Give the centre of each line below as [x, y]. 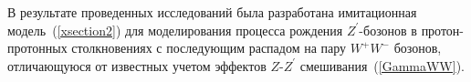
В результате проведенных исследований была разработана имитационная [212, 12]
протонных [37, 48]
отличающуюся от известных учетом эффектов [137, 65]
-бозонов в [388, 30]
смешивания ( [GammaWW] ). [382, 65]
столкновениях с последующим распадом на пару [209, 48]
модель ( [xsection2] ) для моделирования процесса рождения [175, 30]
